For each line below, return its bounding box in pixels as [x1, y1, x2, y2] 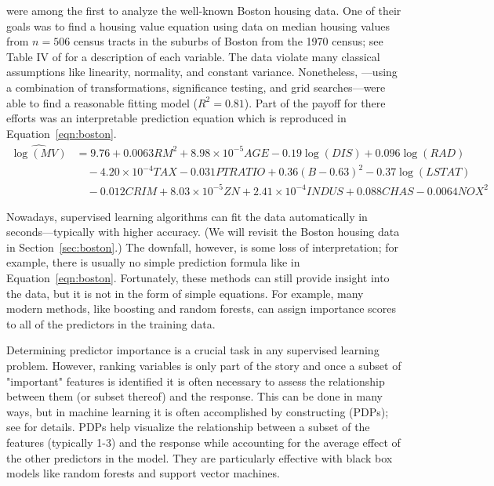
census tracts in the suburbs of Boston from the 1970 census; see [73, 33, 383, 49]
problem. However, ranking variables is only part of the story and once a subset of [6, 357, 401, 373]
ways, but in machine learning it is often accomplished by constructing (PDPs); [6, 403, 389, 419]
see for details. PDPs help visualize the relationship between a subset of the [6, 419, 370, 435]
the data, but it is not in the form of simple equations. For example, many [6, 285, 364, 301]
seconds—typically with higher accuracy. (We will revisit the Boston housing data [6, 223, 400, 240]
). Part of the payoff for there [244, 94, 386, 111]
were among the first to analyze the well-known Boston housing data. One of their [6, 2, 401, 18]
